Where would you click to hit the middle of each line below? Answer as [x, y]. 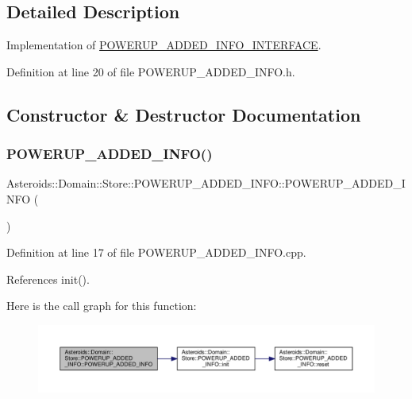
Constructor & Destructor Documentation [184, 114]
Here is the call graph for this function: [102, 306]
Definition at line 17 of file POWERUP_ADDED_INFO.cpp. [156, 252]
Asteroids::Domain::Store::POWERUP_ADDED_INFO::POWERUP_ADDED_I [206, 183]
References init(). [48, 279]
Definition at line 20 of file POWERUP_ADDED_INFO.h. [151, 71]
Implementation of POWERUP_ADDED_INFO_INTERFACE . [164, 45]
